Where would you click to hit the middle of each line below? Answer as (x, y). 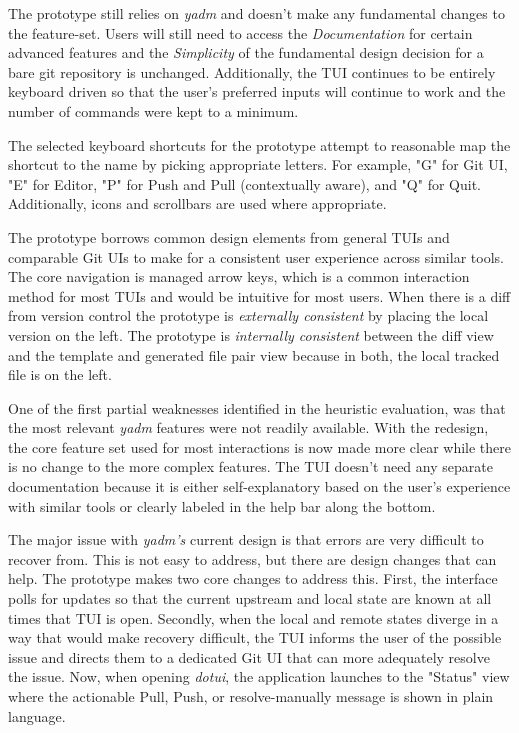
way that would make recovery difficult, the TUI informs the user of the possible (255, 637)
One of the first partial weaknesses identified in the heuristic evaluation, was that (257, 407)
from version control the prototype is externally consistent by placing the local (248, 315)
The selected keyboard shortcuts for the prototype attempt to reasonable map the (259, 144)
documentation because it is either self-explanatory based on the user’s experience (259, 486)
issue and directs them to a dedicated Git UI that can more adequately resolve (249, 656)
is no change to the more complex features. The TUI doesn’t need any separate (250, 466)
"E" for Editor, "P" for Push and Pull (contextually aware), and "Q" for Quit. (244, 183)
